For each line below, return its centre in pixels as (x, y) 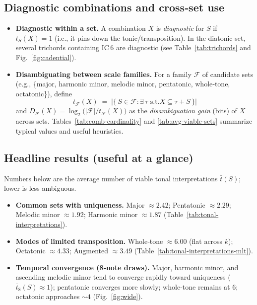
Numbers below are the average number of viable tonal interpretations (111, 178)
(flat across (206, 241)
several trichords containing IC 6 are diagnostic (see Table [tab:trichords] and (133, 47)
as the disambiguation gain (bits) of (183, 111)
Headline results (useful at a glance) (99, 157)
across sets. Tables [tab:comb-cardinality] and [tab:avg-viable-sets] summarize (134, 121)
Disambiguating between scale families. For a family (103, 74)
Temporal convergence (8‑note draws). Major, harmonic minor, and (127, 267)
